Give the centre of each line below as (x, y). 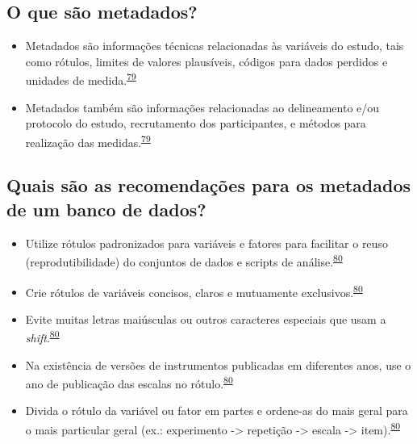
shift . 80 (42, 337)
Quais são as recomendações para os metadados (209, 185)
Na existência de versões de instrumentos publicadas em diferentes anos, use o (218, 364)
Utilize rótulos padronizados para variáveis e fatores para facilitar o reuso (206, 243)
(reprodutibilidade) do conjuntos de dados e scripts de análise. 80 (184, 260)
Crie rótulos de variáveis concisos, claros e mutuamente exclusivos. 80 (194, 291)
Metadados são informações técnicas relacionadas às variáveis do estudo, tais (215, 46)
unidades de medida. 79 (81, 79)
